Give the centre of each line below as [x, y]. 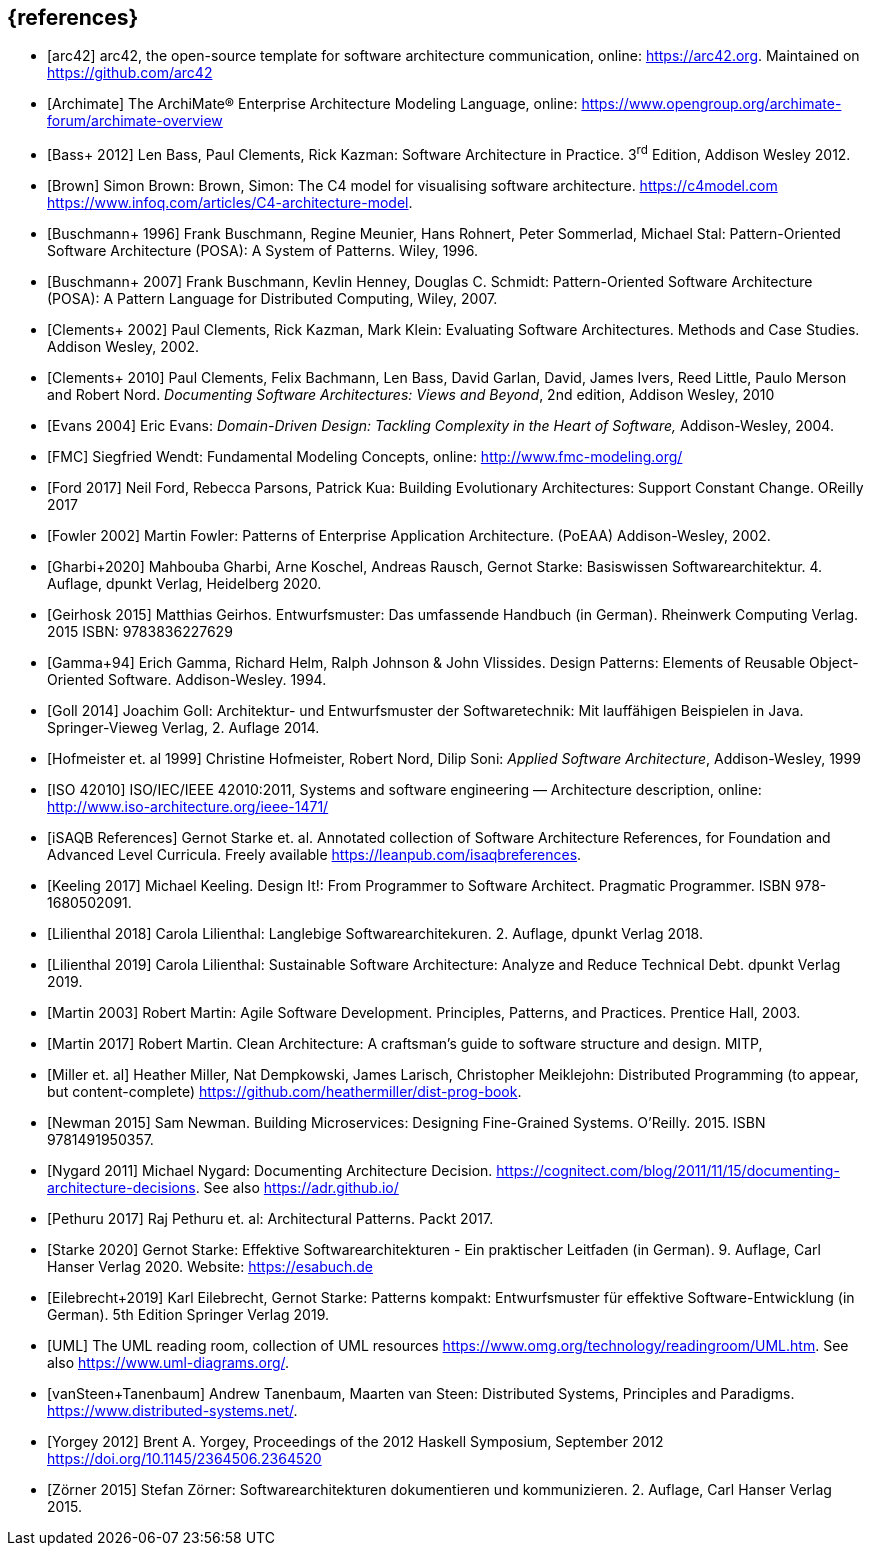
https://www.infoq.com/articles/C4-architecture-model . [230, 203]
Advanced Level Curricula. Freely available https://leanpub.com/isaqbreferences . [314, 855]
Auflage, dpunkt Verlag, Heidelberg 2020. [184, 584]
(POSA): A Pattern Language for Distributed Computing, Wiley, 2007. [272, 299]
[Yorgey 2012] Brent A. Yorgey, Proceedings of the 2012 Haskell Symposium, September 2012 [355, 1442]
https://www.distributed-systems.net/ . [172, 1411]
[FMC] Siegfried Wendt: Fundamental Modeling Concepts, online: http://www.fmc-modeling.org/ [365, 457]
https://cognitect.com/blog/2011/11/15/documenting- [668, 1171]
